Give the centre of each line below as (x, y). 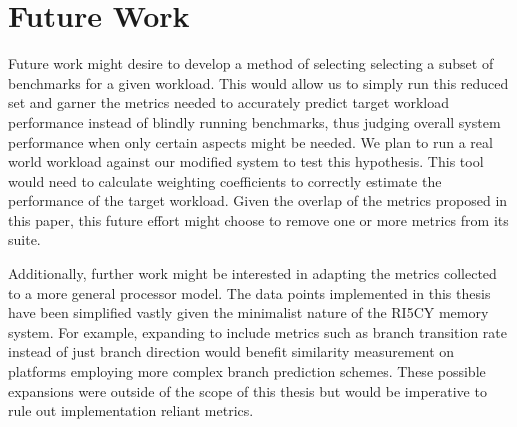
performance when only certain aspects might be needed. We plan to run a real (250, 141)
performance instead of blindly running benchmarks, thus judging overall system (254, 121)
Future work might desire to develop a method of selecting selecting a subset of (251, 63)
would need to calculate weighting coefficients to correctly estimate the (225, 180)
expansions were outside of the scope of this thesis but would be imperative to (247, 390)
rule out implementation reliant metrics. (131, 410)
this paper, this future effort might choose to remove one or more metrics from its (258, 219)
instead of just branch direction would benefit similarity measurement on (231, 351)
